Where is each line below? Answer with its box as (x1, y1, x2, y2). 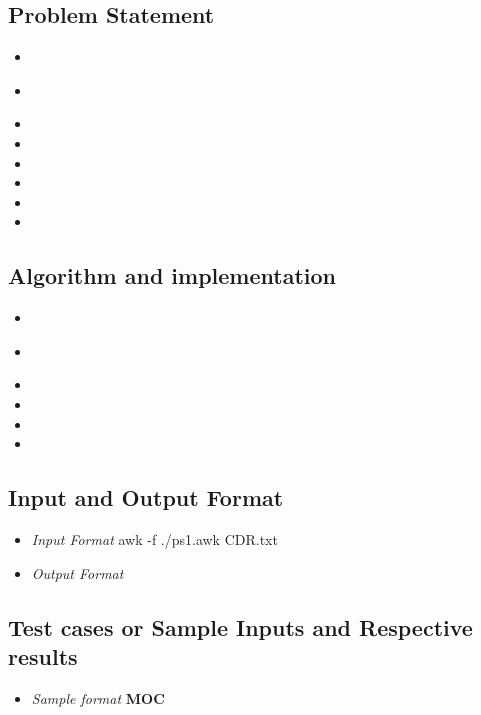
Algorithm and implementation (8, 260, 336, 291)
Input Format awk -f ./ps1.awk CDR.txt (31, 528, 278, 549)
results (8, 640, 78, 671)
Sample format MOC (31, 687, 165, 708)
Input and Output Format (8, 482, 284, 513)
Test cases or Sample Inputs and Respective (8, 611, 473, 642)
